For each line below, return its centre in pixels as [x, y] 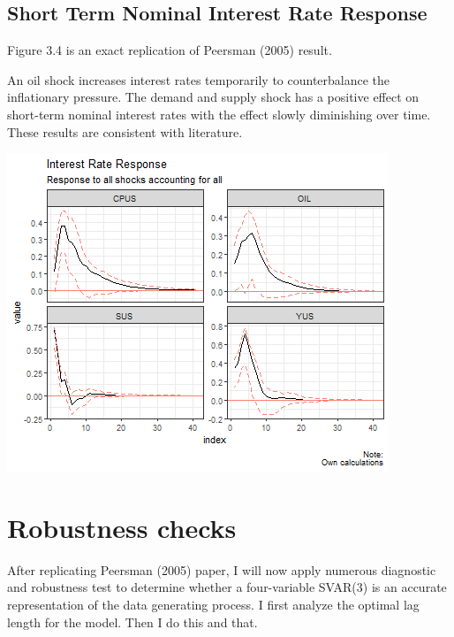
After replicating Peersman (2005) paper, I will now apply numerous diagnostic [222, 569]
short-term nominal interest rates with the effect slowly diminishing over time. [219, 114]
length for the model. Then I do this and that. [132, 622]
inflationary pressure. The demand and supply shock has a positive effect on [213, 97]
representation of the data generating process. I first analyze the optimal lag [213, 605]
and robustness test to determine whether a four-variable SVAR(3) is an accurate [227, 587]
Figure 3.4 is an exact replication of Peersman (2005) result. [170, 50]
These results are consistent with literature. [125, 131]
